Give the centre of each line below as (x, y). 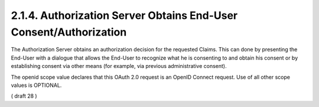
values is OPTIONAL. (36, 85)
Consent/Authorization (69, 32)
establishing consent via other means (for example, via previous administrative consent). (119, 66)
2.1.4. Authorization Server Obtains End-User (124, 15)
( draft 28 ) (24, 96)
